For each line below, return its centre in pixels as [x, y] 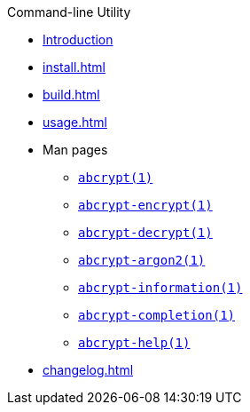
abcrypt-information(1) [160, 288]
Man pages [75, 150]
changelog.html [88, 370]
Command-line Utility [69, 12]
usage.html [75, 122]
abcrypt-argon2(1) [142, 260]
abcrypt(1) [116, 178]
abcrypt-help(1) [134, 343]
